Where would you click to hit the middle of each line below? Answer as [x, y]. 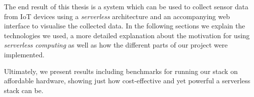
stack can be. [24, 90]
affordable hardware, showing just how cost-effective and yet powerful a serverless [127, 81]
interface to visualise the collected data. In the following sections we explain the [125, 26]
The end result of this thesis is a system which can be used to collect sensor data [126, 6]
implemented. [24, 54]
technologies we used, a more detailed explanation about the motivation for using [127, 35]
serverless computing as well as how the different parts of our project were [116, 45]
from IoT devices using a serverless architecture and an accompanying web [117, 16]
